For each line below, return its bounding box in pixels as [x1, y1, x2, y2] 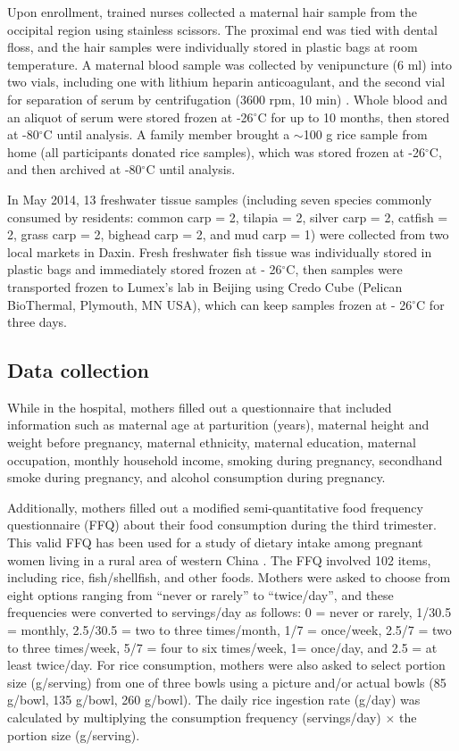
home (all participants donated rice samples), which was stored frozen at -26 [7, 142, 425, 161]
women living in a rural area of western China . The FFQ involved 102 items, [7, 550, 431, 569]
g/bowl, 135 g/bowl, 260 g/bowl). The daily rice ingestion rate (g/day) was [7, 690, 421, 709]
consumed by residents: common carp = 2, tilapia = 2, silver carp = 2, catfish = [7, 207, 448, 226]
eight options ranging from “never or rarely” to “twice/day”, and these [7, 585, 394, 604]
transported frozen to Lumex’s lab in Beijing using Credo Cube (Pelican [7, 277, 403, 296]
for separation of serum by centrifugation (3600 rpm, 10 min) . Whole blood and [7, 89, 448, 108]
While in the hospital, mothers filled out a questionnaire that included [7, 397, 392, 416]
